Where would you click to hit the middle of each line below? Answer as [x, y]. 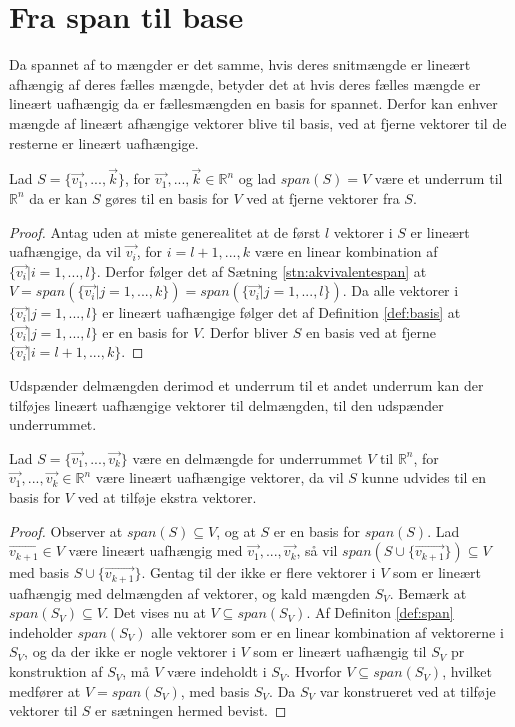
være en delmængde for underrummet [247, 457]
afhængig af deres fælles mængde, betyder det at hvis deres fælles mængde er [245, 83]
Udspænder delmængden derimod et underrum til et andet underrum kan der [246, 385]
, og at [236, 530]
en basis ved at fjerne [371, 331]
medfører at [45, 690]
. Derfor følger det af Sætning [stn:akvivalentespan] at [261, 270]
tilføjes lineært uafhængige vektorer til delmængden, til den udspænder [226, 404]
